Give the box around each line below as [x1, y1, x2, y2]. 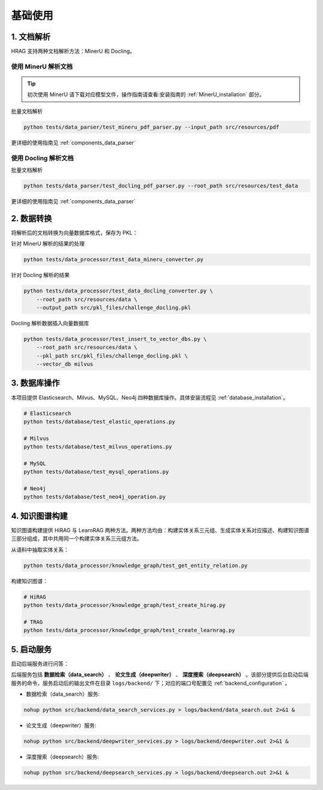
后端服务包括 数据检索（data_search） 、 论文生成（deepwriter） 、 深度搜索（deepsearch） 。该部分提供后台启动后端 [11, 671, 309, 678]
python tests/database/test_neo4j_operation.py [23, 493, 166, 501]
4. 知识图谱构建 [11, 511, 68, 521]
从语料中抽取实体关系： [11, 546, 69, 553]
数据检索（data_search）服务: [26, 690, 100, 697]
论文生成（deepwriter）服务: [26, 721, 97, 729]
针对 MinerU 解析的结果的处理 [11, 240, 85, 248]
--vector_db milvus [36, 361, 94, 368]
